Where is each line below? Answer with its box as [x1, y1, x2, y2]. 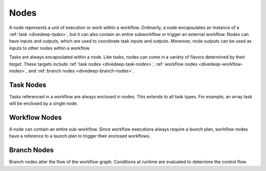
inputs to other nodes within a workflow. [9, 45, 91, 51]
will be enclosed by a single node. [9, 101, 78, 107]
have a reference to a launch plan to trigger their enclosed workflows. [9, 133, 151, 139]
